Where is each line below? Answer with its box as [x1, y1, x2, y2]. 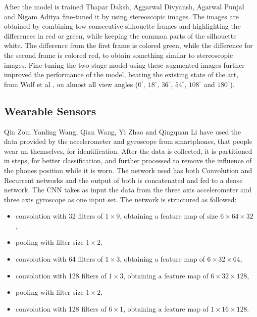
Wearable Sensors [4, 103, 96, 118]
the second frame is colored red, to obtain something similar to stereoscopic [4, 49, 233, 60]
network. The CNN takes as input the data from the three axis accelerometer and [4, 184, 252, 195]
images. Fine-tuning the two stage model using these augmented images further [4, 59, 245, 70]
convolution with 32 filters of [15, 211, 103, 221]
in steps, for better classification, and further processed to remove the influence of [4, 155, 252, 166]
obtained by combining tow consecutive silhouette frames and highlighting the [4, 21, 241, 31]
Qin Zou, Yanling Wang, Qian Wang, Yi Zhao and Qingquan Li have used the [4, 126, 241, 136]
